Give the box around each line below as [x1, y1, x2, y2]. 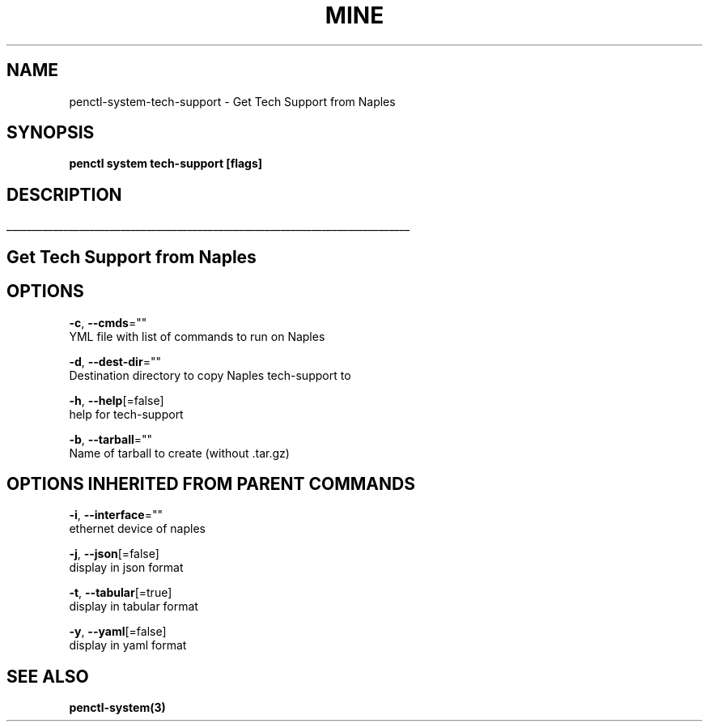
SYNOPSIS [6, 122, 95, 143]
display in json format [69, 560, 184, 575]
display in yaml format [69, 638, 187, 653]
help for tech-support [69, 407, 184, 421]
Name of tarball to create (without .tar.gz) [69, 445, 290, 460]
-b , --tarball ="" [69, 432, 153, 446]
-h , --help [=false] [69, 393, 164, 407]
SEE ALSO [6, 666, 89, 687]
